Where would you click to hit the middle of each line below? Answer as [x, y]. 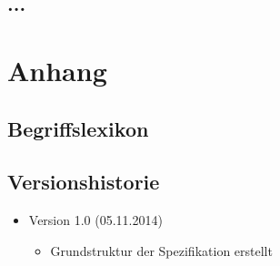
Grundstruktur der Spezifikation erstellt [161, 250]
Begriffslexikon [78, 128]
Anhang [57, 70]
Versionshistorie [84, 182]
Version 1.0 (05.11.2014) [95, 220]
